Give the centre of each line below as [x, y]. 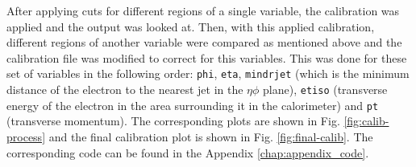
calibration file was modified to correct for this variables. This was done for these [207, 57]
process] [26, 136]
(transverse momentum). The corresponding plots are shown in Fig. [173, 121]
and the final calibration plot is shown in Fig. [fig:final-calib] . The [211, 136]
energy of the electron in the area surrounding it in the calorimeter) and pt [193, 105]
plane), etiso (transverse [325, 90]
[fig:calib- [366, 121]
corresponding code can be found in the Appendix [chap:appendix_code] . [188, 152]
